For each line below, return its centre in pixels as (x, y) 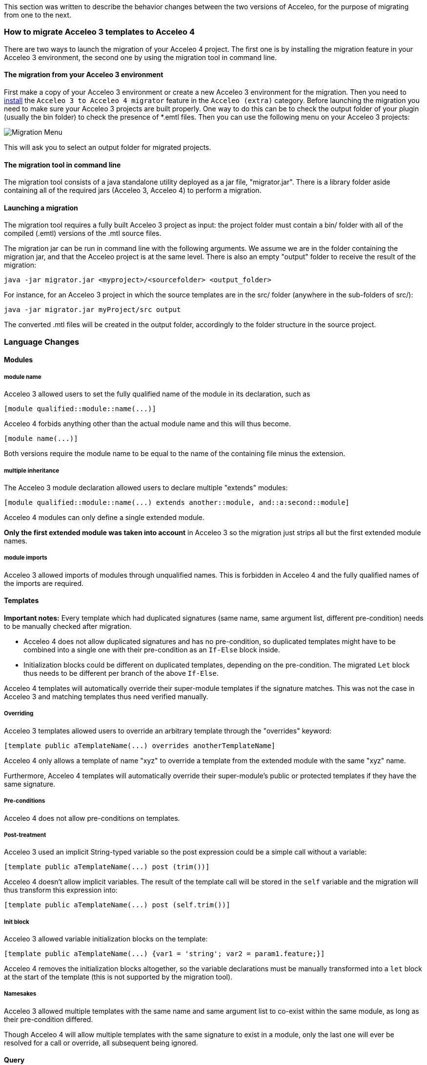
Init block (17, 922)
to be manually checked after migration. (68, 626)
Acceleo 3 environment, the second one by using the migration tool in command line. (141, 57)
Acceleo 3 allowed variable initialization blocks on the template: (106, 939)
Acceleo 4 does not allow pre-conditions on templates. (92, 818)
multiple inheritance (32, 470)
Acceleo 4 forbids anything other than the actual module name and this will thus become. (147, 424)
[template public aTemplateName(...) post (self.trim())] (117, 905)
